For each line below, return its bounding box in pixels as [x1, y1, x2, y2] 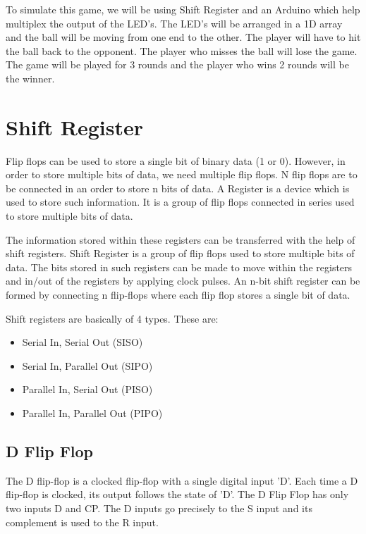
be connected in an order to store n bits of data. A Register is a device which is [6, 180, 350, 195]
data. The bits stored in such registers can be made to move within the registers [6, 259, 353, 274]
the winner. [6, 70, 55, 85]
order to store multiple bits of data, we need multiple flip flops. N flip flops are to [6, 167, 358, 182]
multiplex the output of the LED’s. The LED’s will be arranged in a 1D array [6, 15, 343, 30]
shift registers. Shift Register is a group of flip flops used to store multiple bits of [6, 246, 355, 261]
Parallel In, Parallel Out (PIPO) [22, 406, 163, 420]
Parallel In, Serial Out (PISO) [22, 382, 153, 397]
